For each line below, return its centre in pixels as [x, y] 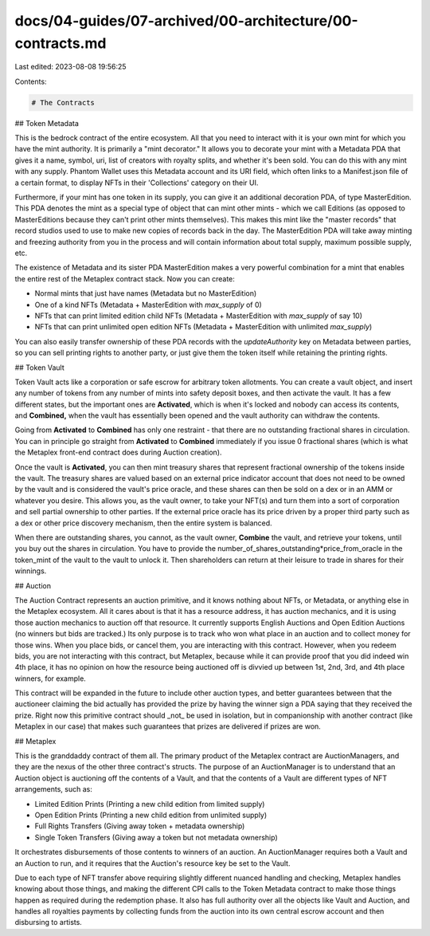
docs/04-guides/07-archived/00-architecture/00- [186, 21]
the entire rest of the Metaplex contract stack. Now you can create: [125, 278]
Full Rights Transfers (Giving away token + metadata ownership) [140, 826]
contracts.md [61, 43]
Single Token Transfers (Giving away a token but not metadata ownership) [156, 837]
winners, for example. [51, 678]
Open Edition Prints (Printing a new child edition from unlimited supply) [151, 815]
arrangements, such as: [54, 789]
